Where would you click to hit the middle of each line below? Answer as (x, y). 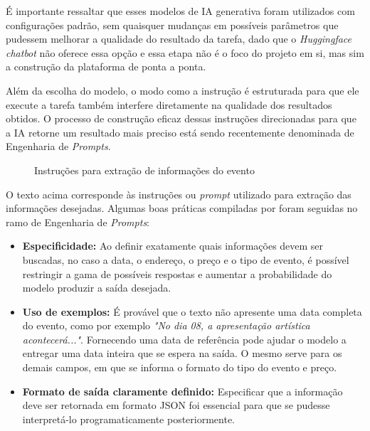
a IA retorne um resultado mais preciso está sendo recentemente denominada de (180, 132)
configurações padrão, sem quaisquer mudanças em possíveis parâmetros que (172, 25)
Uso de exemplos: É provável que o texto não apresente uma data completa (192, 311)
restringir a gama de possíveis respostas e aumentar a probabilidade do (177, 273)
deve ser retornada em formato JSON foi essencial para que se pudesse (176, 405)
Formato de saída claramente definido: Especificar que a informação (183, 391)
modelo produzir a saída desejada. (97, 288)
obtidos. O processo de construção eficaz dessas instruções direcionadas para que (181, 118)
